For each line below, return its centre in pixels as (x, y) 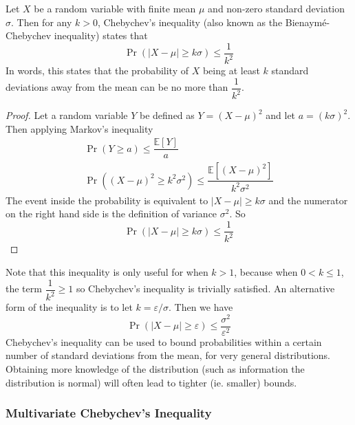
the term (24, 288)
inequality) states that (101, 35)
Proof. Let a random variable (67, 115)
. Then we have (201, 307)
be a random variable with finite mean (115, 8)
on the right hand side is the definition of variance (111, 214)
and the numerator (308, 200)
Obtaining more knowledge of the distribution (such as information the (155, 368)
